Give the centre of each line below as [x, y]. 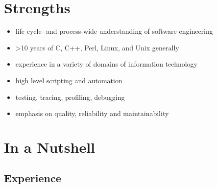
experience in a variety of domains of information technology [107, 64]
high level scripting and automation [69, 80]
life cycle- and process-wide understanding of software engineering [114, 31]
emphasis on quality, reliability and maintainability [92, 113]
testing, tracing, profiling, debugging [70, 97]
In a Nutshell [50, 147]
